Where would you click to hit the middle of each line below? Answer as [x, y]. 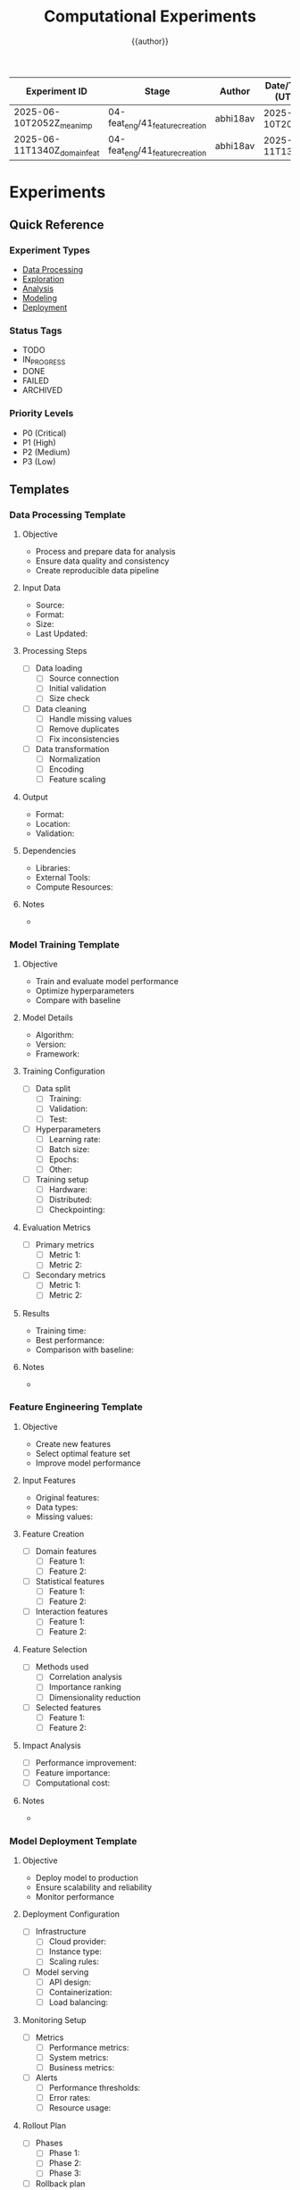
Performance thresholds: [95, 2088]
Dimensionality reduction [95, 1697]
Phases [49, 2143]
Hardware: [68, 1189]
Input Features [49, 1480]
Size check [69, 698]
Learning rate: [75, 1139]
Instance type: [75, 1952]
